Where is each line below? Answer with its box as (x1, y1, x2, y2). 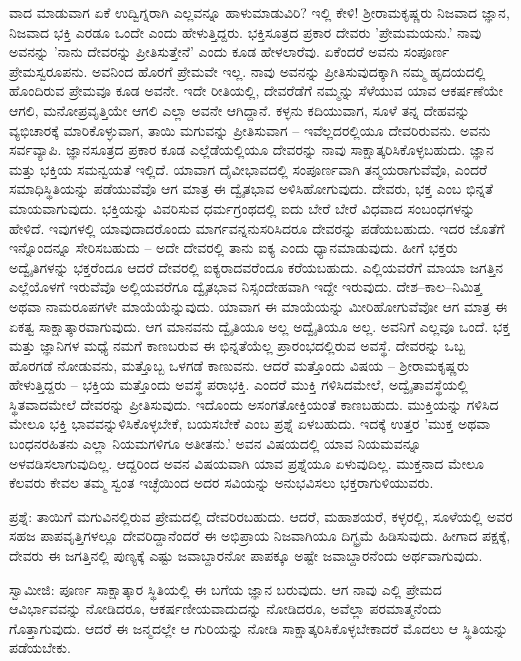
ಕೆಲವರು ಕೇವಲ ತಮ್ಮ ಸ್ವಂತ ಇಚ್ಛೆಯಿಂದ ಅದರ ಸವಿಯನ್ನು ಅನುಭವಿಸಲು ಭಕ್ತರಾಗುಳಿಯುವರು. (9, 472, 434, 493)
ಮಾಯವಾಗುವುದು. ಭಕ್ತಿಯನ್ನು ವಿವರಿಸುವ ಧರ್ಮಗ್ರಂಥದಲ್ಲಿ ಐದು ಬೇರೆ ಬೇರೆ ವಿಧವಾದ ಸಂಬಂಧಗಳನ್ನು (9, 197, 476, 218)
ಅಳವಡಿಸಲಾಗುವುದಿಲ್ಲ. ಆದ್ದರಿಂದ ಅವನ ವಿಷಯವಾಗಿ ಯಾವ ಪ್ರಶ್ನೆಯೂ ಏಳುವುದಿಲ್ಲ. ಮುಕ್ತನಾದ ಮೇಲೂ (9, 452, 484, 473)
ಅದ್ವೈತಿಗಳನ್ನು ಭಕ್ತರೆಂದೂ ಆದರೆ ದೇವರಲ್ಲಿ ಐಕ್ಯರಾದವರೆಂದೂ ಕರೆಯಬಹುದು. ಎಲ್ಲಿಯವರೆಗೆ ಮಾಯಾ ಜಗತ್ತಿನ (9, 256, 504, 277)
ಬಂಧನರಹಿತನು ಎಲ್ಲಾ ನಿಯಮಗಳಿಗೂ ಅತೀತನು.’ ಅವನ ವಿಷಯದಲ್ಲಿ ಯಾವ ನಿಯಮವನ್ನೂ (9, 433, 422, 454)
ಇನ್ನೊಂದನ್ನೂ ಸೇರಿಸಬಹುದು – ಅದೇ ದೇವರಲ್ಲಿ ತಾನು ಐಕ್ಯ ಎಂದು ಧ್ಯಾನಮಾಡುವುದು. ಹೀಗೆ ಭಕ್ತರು (9, 237, 458, 258)
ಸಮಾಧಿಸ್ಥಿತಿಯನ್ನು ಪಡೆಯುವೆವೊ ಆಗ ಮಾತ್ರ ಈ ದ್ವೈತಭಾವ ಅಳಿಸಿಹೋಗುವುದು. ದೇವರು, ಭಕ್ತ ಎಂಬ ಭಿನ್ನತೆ (9, 178, 494, 199)
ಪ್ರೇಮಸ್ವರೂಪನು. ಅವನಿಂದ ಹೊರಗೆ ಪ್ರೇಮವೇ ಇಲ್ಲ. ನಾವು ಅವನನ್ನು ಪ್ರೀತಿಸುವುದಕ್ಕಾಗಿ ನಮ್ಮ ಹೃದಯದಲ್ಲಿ (9, 60, 486, 81)
